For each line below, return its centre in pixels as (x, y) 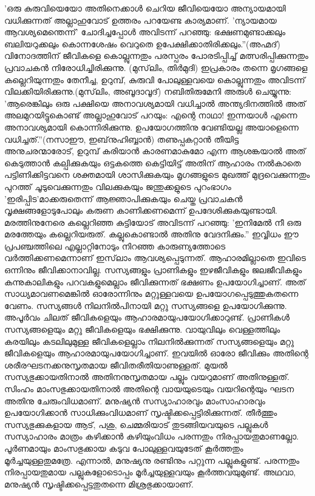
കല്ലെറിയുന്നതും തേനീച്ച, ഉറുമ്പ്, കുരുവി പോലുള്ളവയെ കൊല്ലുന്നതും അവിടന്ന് (155, 79)
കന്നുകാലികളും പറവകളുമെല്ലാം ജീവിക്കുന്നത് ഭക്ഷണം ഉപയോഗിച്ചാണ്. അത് (155, 281)
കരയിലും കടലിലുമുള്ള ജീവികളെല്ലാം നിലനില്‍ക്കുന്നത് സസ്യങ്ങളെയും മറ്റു (149, 341)
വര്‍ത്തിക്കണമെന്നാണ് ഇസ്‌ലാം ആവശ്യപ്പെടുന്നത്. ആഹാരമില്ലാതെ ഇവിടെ (155, 258)
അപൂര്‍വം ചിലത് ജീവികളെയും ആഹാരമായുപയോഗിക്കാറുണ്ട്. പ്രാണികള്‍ (147, 317)
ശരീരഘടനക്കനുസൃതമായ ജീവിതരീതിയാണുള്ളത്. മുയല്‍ (116, 365)
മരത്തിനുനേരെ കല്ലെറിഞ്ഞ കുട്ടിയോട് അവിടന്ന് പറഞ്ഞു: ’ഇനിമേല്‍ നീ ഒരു (153, 222)
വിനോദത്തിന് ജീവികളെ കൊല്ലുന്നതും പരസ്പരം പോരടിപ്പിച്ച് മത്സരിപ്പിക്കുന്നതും (156, 56)
